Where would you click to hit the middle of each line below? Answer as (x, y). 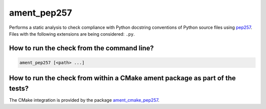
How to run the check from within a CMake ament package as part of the (122, 78)
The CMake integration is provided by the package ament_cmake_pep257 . (84, 100)
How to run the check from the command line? (82, 48)
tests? (19, 88)
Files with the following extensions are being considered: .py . (72, 34)
